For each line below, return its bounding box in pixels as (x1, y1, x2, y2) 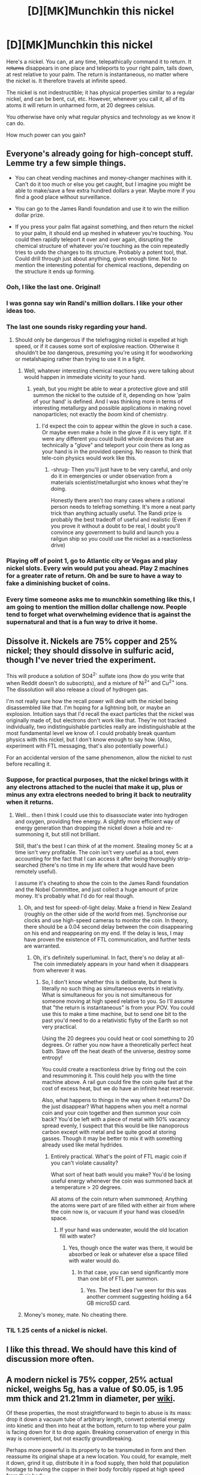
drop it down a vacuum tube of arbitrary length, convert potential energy (6, 1415, 185, 1423)
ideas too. (6, 306, 36, 315)
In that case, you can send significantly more (77, 1269, 189, 1276)
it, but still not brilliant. (45, 831, 100, 838)
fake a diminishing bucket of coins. (6, 579, 110, 587)
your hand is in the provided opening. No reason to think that (41, 448, 193, 455)
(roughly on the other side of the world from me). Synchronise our (23, 910, 187, 918)
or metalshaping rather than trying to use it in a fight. (14, 355, 146, 362)
